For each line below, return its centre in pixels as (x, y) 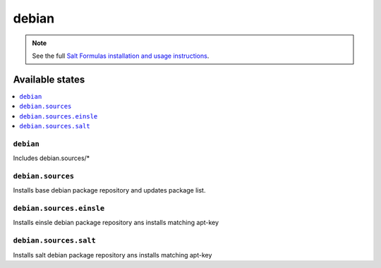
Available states (49, 79)
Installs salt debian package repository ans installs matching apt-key (113, 255)
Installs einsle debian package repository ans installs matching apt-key (116, 223)
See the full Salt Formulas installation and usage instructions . (121, 56)
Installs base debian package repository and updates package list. (109, 190)
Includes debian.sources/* (52, 158)
